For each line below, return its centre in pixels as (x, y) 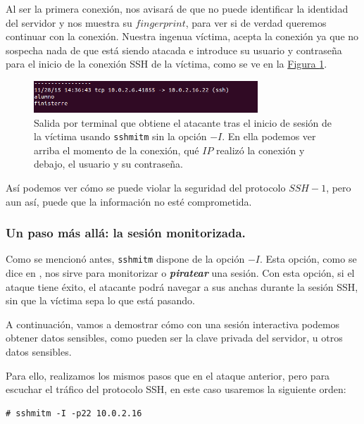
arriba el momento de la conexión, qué (117, 150)
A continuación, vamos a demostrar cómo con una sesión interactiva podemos (173, 324)
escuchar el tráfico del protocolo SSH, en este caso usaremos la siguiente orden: (176, 389)
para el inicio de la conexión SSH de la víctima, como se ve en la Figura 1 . (167, 64)
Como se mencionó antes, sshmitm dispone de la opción (125, 259)
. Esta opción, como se (308, 259)
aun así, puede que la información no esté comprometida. (129, 201)
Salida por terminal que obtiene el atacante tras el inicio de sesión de (183, 122)
